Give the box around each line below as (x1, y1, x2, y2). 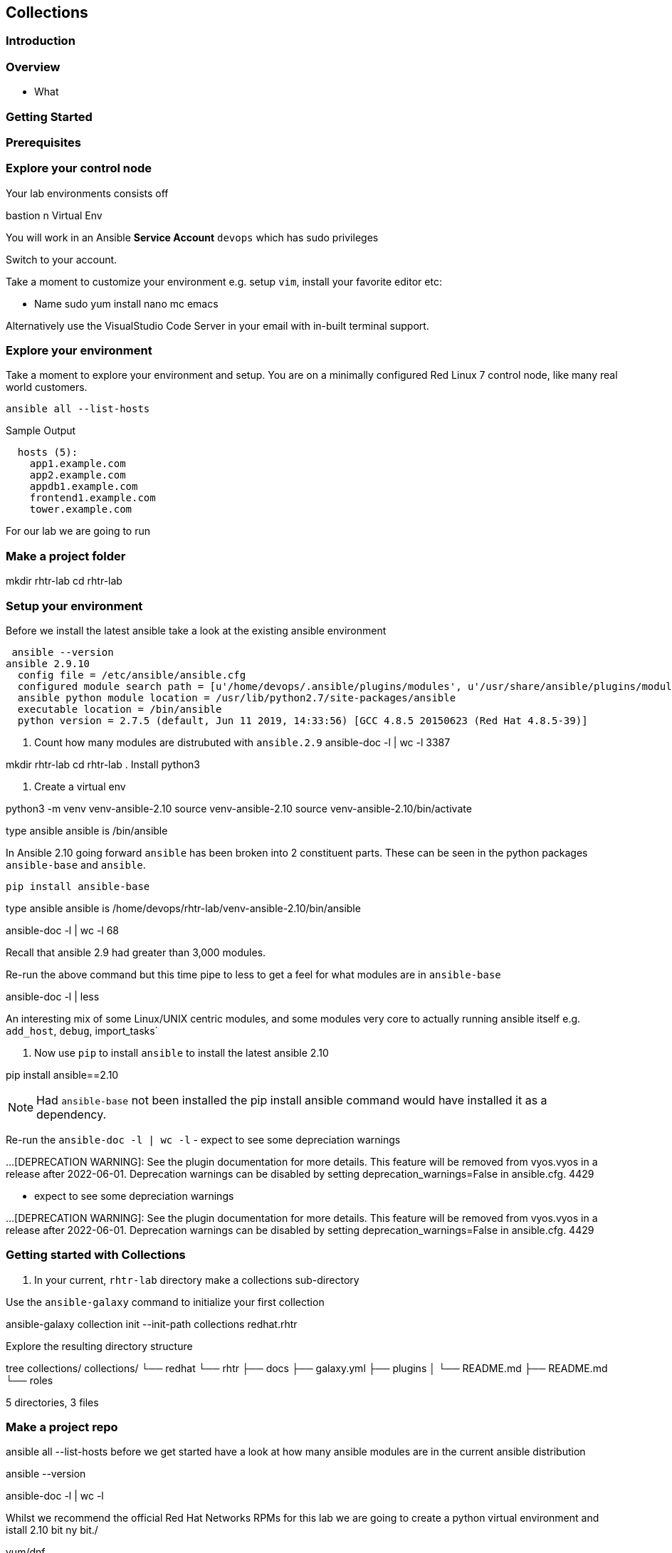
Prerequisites (6, 135, 81, 150)
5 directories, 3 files (6, 1396, 99, 1408)
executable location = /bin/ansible (17, 703, 222, 715)
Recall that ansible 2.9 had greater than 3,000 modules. (6, 946, 266, 958)
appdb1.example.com (29, 481, 138, 493)
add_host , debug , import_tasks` (6, 1024, 159, 1037)
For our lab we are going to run (6, 525, 151, 538)
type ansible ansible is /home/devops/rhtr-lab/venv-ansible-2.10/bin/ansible (6, 901, 361, 914)
